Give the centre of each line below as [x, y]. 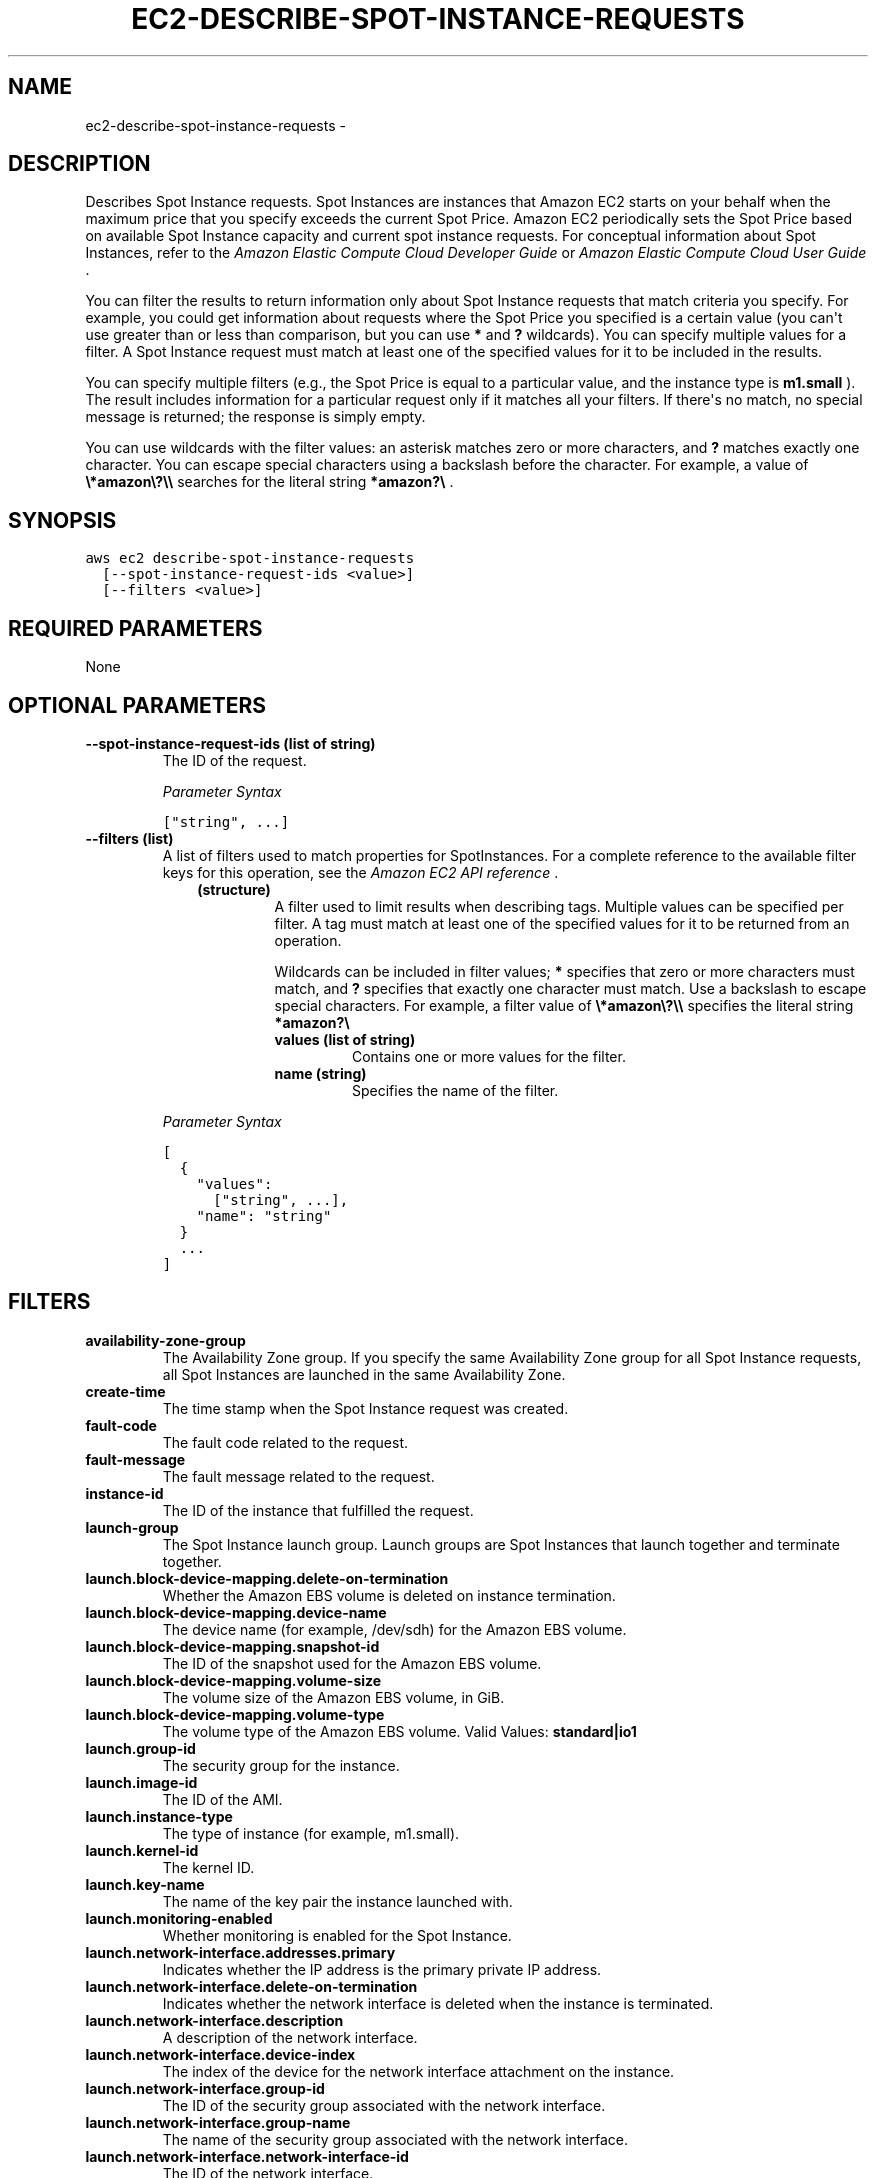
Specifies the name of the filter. [455, 1090]
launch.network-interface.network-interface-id [247, 2156]
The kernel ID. [208, 1867]
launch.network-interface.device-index [220, 2054]
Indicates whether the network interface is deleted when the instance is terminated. [438, 2003]
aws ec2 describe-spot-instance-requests [250, 558]
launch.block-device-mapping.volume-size [233, 1680]
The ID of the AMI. [222, 1799]
